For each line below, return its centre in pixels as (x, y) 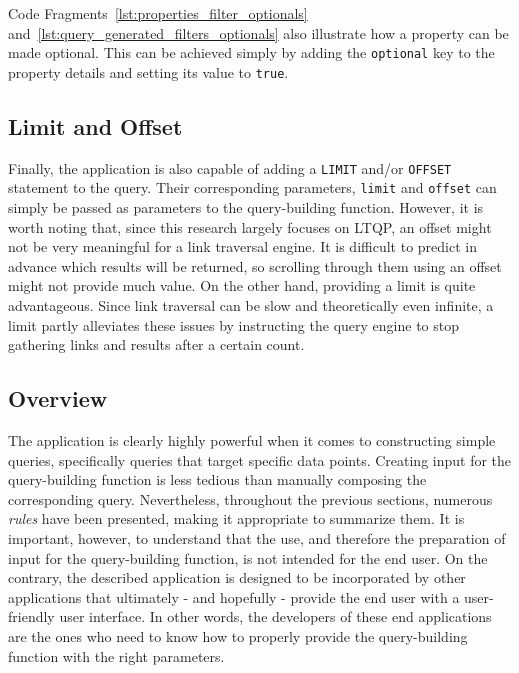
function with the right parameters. (116, 655)
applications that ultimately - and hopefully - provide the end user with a (234, 596)
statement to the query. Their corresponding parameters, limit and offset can (252, 187)
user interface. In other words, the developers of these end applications (275, 616)
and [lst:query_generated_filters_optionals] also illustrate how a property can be (258, 32)
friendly (31, 616)
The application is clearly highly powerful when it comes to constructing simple (252, 439)
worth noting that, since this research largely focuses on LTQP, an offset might (250, 226)
